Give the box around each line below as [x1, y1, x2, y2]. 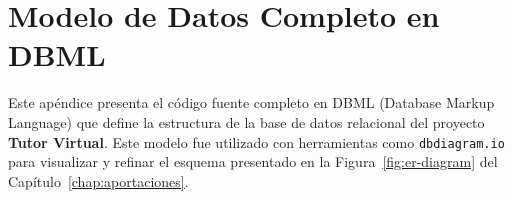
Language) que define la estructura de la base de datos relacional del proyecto [8, 111, 485, 132]
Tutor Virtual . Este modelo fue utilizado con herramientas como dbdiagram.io [8, 131, 505, 152]
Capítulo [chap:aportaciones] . [8, 170, 189, 191]
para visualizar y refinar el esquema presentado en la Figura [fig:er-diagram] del [8, 151, 498, 172]
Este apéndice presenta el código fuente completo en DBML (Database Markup [8, 92, 495, 113]
